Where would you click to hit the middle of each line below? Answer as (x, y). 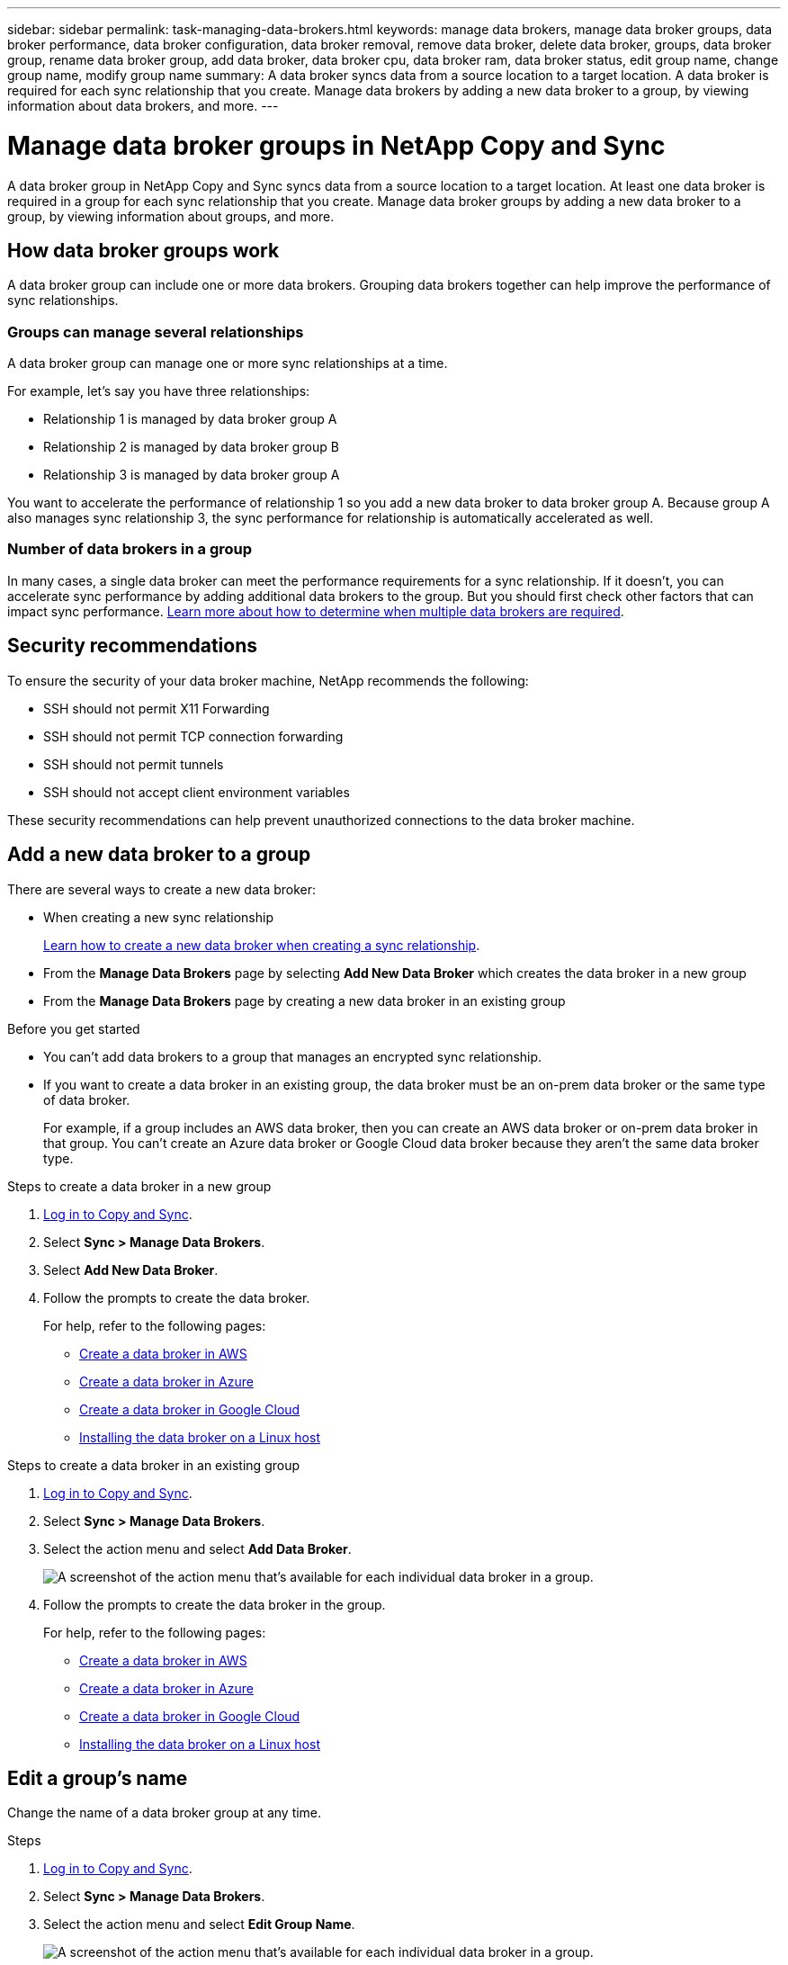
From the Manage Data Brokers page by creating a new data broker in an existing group (304, 1000)
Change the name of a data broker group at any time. (165, 1813)
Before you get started (74, 1028)
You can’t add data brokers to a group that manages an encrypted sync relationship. (293, 1056)
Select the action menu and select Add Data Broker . (197, 1548)
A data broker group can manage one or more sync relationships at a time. (228, 363)
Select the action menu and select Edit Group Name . (199, 1925)
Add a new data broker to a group (159, 855)
